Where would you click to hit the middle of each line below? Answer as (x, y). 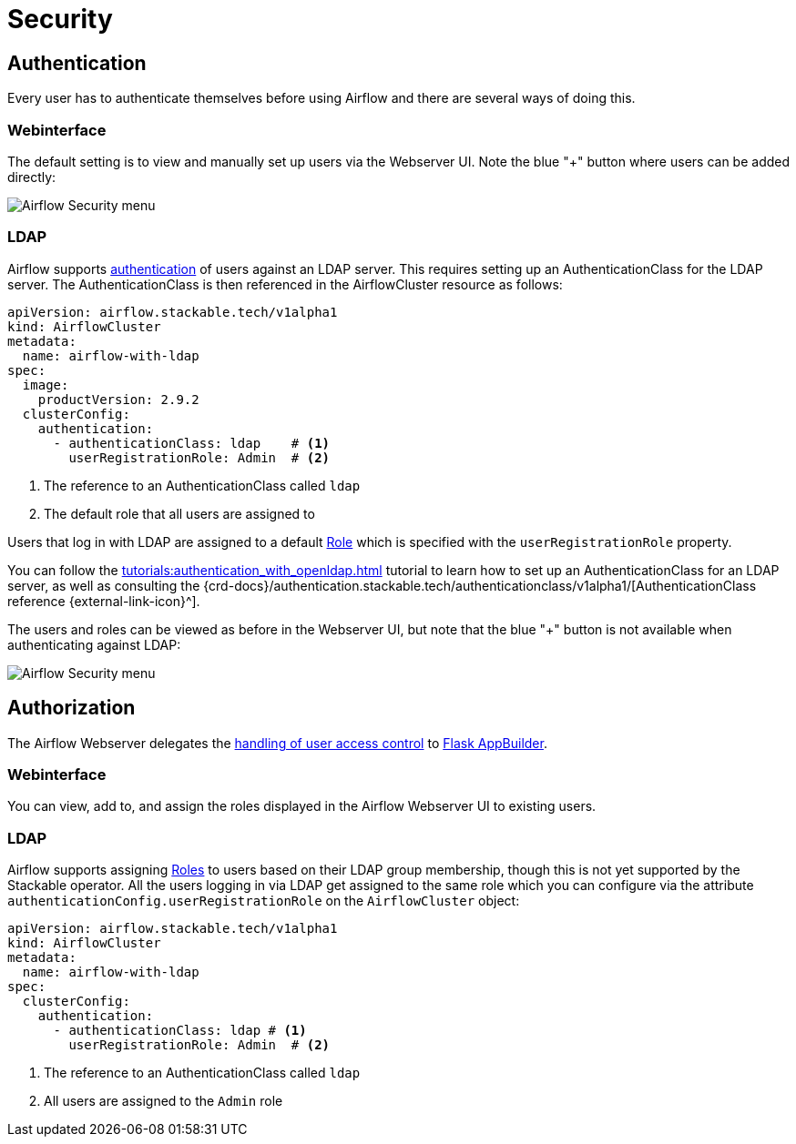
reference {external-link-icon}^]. (104, 601)
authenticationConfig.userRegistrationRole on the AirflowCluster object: (264, 901)
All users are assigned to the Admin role (163, 1101)
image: (46, 385)
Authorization (71, 708)
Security (60, 19)
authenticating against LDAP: (94, 644)
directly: (32, 177)
